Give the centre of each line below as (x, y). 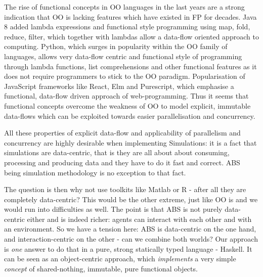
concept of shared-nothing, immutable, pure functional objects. (101, 268)
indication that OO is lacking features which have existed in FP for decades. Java (130, 16)
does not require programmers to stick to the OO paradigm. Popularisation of (125, 76)
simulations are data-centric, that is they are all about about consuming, (117, 152)
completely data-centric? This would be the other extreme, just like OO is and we (131, 199)
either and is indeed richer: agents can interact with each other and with (139, 219)
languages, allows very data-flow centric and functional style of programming (123, 56)
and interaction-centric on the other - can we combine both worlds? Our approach (131, 239)
